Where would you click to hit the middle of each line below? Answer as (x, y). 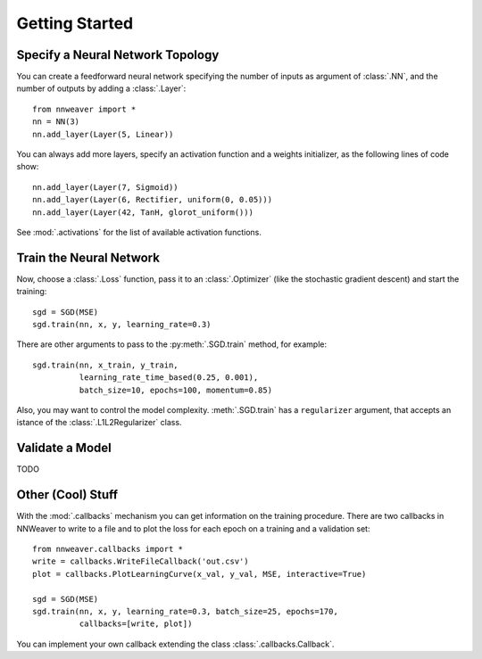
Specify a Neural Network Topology (118, 55)
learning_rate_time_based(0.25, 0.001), (169, 378)
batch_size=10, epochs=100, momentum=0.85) (175, 390)
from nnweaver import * (84, 109)
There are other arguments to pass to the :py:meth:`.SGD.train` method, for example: (172, 344)
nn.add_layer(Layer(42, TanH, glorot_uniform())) (143, 212)
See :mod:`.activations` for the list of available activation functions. (139, 232)
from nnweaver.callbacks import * (108, 549)
